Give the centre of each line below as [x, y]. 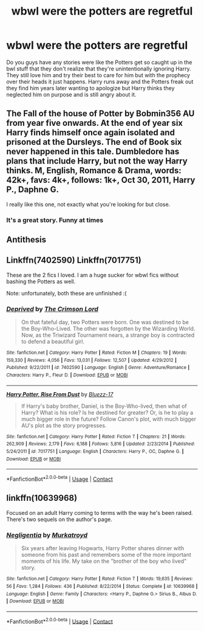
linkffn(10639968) [42, 498]
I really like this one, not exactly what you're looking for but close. [88, 204]
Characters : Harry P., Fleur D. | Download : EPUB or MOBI [67, 375]
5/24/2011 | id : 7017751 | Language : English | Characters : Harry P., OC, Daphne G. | [95, 452]
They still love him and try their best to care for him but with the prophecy [98, 75]
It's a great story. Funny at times [55, 220]
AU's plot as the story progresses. [64, 425]
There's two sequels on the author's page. [59, 519]
